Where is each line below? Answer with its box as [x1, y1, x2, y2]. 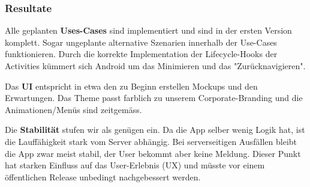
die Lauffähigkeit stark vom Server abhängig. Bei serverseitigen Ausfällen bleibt [5, 135, 297, 147]
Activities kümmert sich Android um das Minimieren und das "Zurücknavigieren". [5, 60, 306, 72]
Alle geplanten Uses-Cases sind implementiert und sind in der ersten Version [5, 24, 292, 37]
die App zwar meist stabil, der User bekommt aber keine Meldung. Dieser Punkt [5, 147, 301, 159]
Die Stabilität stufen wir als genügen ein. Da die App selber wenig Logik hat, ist [5, 123, 305, 136]
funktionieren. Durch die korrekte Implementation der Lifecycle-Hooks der [5, 48, 278, 60]
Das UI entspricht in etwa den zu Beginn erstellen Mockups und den [5, 79, 258, 92]
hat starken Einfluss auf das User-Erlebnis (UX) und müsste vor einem [5, 159, 265, 171]
